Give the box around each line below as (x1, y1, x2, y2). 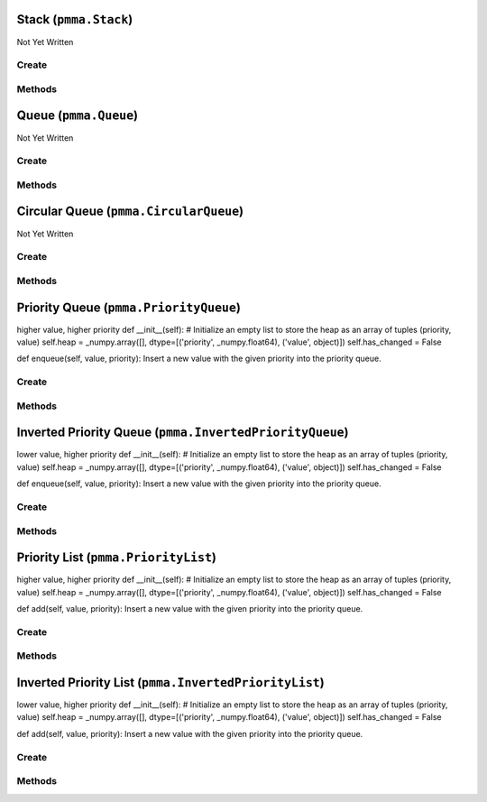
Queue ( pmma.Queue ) (16, 108, 139, 124)
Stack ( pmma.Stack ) (16, 12, 133, 27)
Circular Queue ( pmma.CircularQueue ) (16, 204, 243, 219)
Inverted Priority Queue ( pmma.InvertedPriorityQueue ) (16, 425, 349, 440)
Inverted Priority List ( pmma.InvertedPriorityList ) (16, 675, 325, 690)
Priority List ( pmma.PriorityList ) (16, 550, 216, 566)
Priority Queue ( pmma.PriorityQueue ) (16, 300, 241, 315)
